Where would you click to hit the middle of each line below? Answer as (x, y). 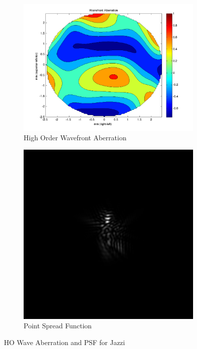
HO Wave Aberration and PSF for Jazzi (65, 342)
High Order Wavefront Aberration (75, 138)
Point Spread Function (58, 326)
